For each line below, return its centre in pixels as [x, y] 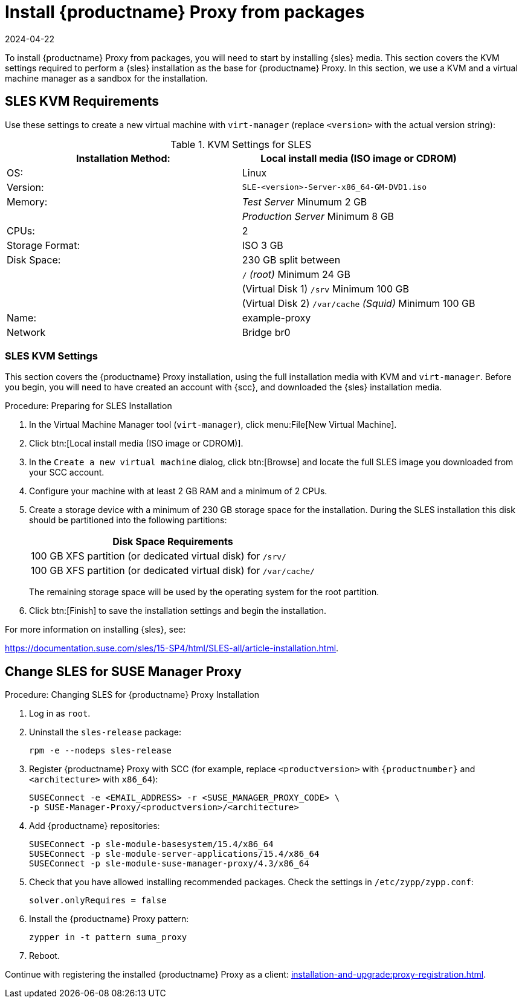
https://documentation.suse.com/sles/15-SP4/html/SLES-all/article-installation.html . [172, 648]
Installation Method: [123, 158]
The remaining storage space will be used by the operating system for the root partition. [204, 592]
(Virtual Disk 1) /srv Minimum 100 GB [325, 289]
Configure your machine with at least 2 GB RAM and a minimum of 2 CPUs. [178, 491]
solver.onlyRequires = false [98, 901]
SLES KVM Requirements [82, 102]
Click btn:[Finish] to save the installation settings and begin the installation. [178, 611]
